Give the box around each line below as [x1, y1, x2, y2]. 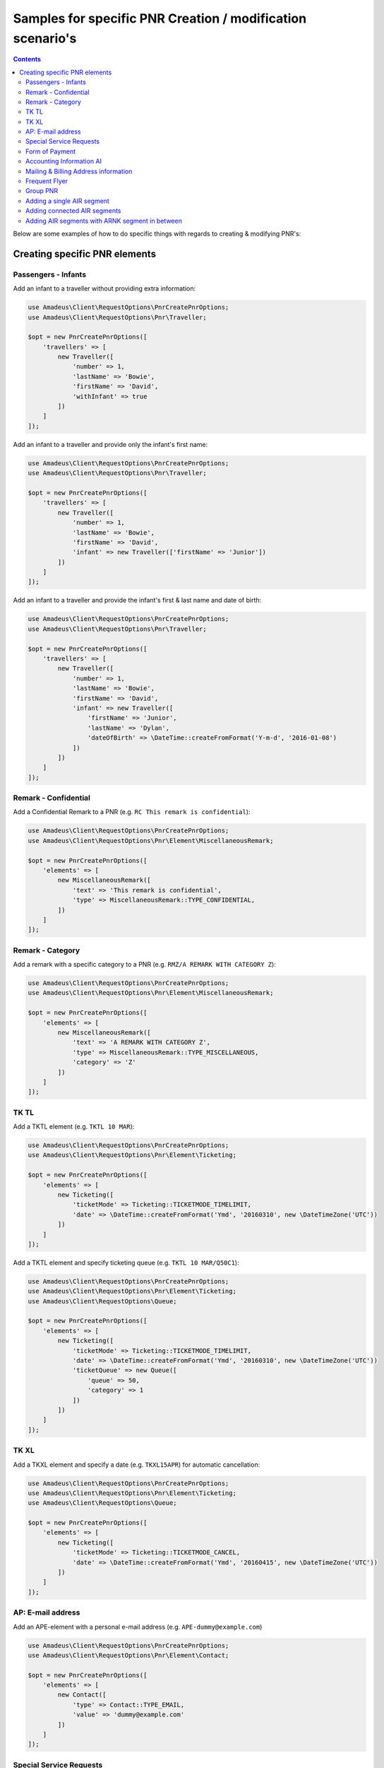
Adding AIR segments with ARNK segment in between [25, 216, 183, 225]
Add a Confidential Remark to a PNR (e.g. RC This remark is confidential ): [13, 808, 251, 816]
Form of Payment [25, 147, 76, 156]
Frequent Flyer [25, 177, 68, 185]
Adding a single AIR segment [25, 197, 109, 205]
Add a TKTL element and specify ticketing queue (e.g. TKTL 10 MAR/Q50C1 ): [13, 1258, 239, 1267]
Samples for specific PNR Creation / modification [13, 11, 307, 26]
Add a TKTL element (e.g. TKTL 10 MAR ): [13, 1122, 135, 1131]
